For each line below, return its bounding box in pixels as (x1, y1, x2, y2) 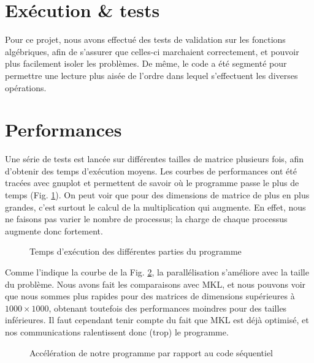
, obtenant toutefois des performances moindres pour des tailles (48, 301, 287, 314)
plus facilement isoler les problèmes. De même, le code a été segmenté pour (5, 57, 287, 70)
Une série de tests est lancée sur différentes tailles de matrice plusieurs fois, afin (5, 152, 304, 165)
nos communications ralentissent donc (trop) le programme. (5, 325, 229, 338)
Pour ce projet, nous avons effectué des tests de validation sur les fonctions (5, 33, 286, 46)
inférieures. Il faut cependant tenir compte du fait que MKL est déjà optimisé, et (5, 313, 309, 326)
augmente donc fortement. (5, 224, 103, 237)
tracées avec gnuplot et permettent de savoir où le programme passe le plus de (5, 176, 299, 189)
